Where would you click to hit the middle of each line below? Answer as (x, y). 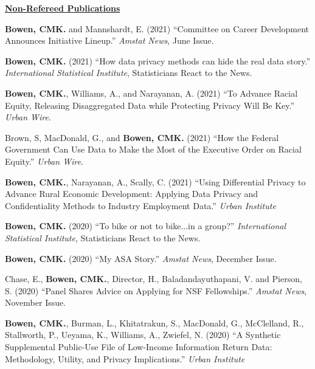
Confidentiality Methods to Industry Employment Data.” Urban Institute (140, 205)
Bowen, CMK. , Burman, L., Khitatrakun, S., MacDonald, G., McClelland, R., (154, 322)
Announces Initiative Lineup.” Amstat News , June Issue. (109, 40)
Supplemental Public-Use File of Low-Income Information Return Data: (139, 347)
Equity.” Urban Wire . (44, 161)
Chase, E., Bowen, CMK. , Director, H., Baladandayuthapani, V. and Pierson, (154, 279)
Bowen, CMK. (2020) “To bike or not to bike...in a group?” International (146, 226)
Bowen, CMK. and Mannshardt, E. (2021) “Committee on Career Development (157, 28)
